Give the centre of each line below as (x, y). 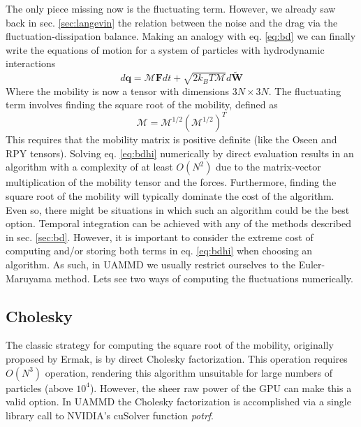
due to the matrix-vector (268, 167)
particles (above (39, 388)
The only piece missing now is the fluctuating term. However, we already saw (171, 8)
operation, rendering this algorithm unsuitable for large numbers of (189, 372)
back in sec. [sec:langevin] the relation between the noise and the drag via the (172, 22)
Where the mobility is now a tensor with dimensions (118, 91)
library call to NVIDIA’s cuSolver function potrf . (110, 415)
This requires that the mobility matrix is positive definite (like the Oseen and (171, 139)
